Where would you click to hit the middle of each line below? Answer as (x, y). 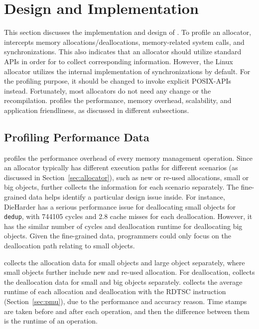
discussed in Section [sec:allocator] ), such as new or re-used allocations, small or (127, 177)
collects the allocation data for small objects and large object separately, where (125, 262)
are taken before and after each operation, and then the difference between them (127, 311)
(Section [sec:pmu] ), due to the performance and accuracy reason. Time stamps (126, 301)
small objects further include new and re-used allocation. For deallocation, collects (129, 272)
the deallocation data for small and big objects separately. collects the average (123, 281)
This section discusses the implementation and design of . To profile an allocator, (128, 32)
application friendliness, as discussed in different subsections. (97, 110)
